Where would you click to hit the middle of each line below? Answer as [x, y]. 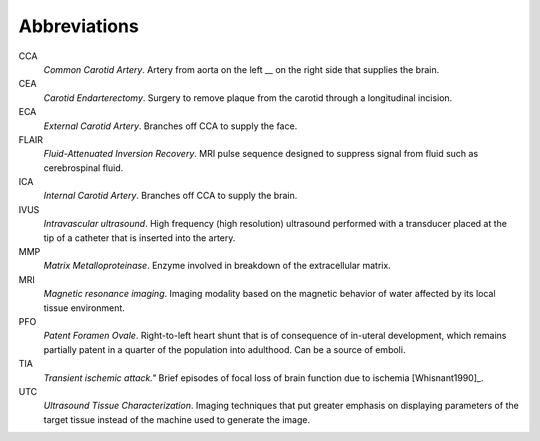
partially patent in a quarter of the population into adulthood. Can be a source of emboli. [224, 349]
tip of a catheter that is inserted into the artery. [139, 237]
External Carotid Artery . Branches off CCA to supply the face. [170, 126]
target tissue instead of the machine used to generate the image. [176, 419]
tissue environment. [84, 307]
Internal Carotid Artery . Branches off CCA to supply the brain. [170, 196]
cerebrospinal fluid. [83, 167]
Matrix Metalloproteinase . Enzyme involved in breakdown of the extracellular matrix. [217, 266]
